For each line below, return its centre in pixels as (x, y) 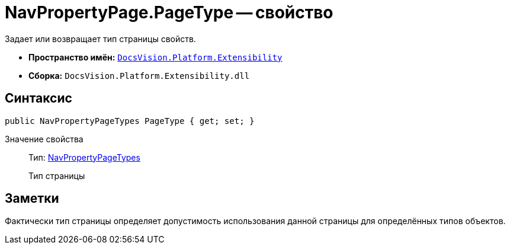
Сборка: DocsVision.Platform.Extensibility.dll (139, 75)
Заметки (32, 199)
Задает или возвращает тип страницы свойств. (100, 39)
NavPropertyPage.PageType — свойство (169, 12)
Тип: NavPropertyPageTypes (84, 157)
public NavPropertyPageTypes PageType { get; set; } (130, 121)
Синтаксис (39, 98)
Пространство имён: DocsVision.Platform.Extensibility (155, 57)
